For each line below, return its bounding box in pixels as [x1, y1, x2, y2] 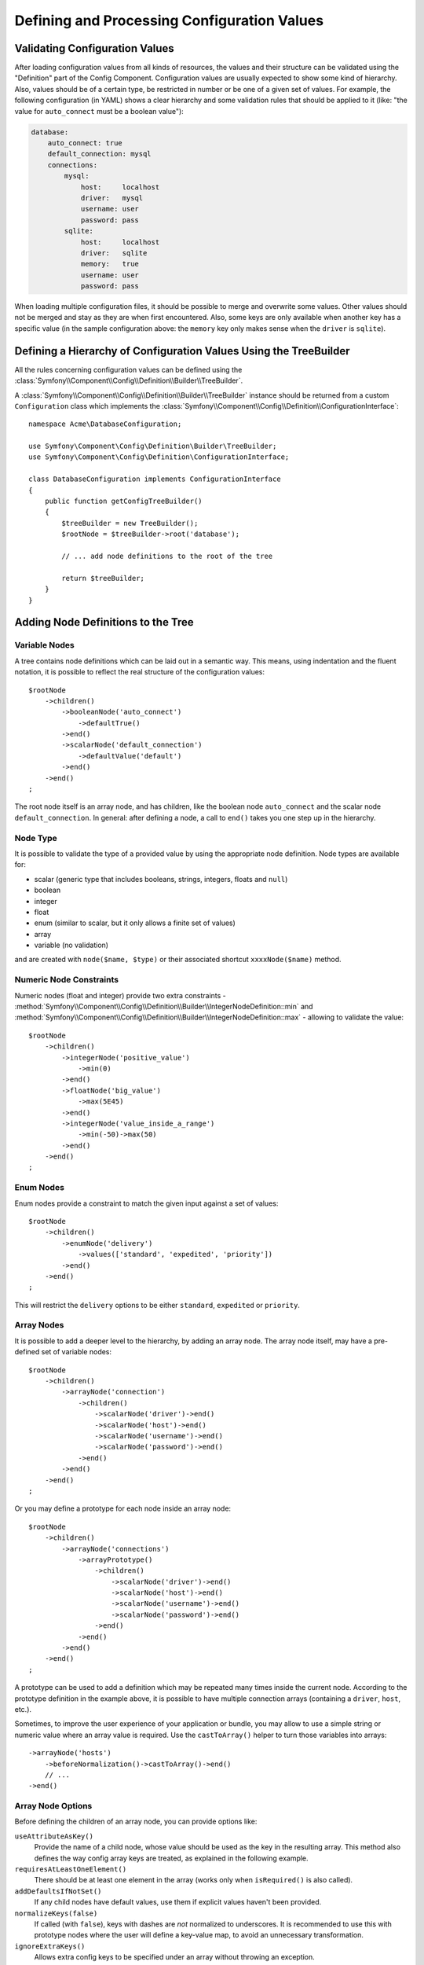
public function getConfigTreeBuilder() [44, 497, 203, 506]
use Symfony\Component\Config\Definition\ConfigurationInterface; [28, 453, 290, 461]
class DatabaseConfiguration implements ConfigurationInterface [28, 475, 282, 483]
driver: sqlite [80, 248, 148, 257]
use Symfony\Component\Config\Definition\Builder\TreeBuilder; [28, 442, 277, 451]
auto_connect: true [47, 138, 123, 147]
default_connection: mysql [47, 149, 152, 159]
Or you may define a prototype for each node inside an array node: [14, 1504, 232, 1513]
